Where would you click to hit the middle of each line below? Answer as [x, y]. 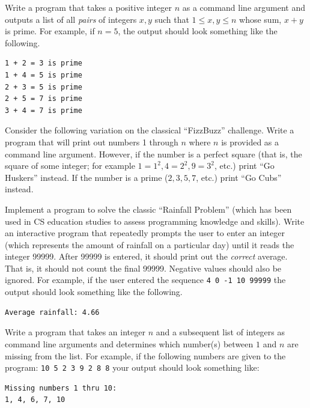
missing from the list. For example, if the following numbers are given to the [145, 355]
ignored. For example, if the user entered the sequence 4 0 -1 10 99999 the [145, 280]
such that [172, 19]
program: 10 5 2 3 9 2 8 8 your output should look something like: [132, 367]
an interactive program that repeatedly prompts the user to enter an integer [145, 233]
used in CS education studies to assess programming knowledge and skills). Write [155, 221]
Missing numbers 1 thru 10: [61, 388]
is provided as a [250, 142]
